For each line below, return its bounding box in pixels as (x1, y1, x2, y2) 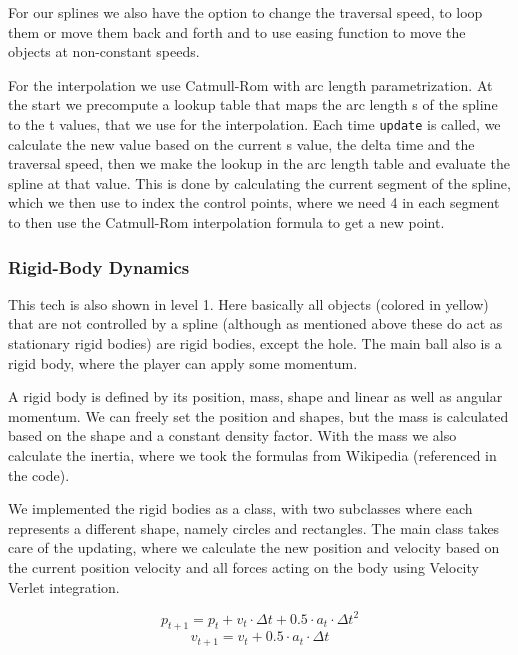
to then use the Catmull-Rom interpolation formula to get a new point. (8, 212, 445, 232)
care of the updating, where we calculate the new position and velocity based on (8, 537, 500, 558)
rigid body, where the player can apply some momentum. (8, 352, 358, 373)
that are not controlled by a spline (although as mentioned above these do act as (8, 313, 503, 334)
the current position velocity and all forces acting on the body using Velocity (8, 556, 479, 577)
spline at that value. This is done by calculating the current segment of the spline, (8, 172, 511, 193)
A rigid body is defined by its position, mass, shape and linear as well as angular (8, 386, 503, 407)
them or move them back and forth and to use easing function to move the (8, 21, 466, 42)
